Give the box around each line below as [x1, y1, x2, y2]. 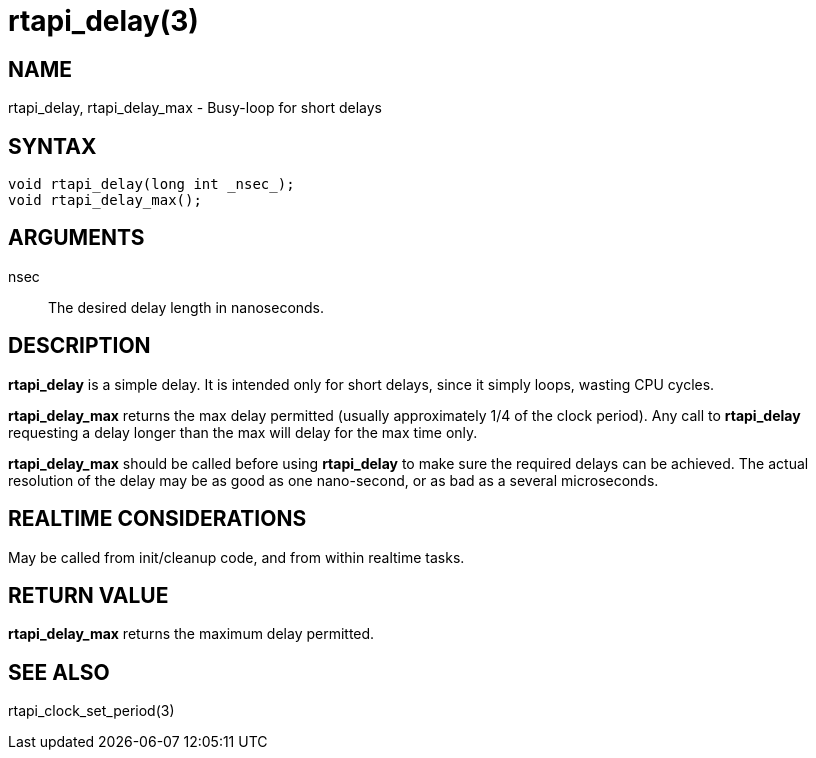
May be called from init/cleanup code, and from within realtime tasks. [8, 548, 465, 566]
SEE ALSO [8, 659, 110, 685]
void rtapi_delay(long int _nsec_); [8, 176, 295, 193]
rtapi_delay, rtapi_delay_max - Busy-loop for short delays [8, 99, 382, 117]
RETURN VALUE [8, 582, 169, 608]
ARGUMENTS [8, 225, 145, 251]
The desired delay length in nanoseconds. [48, 298, 325, 316]
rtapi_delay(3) [8, 4, 199, 38]
